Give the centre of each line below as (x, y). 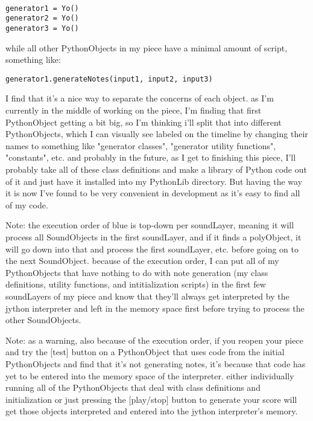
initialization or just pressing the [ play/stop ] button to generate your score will (151, 399)
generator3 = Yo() (42, 28)
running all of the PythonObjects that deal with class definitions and (133, 387)
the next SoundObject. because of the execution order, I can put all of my (142, 261)
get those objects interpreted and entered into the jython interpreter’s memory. (152, 411)
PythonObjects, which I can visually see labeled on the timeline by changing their (157, 134)
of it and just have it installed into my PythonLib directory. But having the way (154, 181)
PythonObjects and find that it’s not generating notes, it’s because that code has (156, 363)
